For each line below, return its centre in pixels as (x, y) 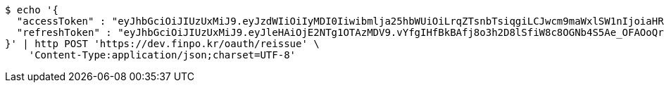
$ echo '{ (32, 10)
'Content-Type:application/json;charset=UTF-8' (162, 55)
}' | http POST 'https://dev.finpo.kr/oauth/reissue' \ (162, 44)
